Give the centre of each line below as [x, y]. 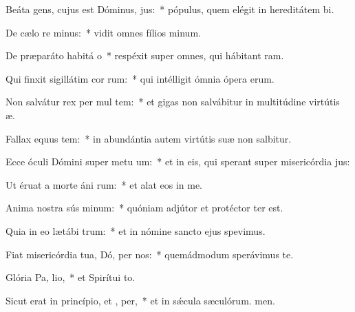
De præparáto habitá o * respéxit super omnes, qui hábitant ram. [145, 55]
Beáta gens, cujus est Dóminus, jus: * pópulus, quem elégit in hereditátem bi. [170, 9]
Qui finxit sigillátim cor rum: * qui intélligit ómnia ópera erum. [140, 78]
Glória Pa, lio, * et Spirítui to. [71, 277]
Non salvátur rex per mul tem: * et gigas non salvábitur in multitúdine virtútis [173, 102]
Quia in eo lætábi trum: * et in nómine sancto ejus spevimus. [136, 230]
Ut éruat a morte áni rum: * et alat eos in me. [104, 184]
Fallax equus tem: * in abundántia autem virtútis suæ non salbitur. [149, 138]
